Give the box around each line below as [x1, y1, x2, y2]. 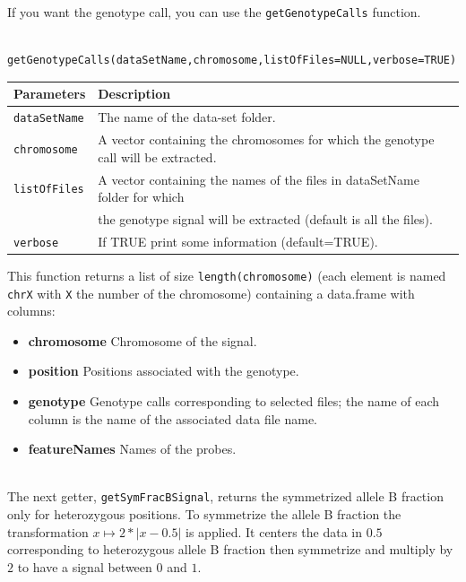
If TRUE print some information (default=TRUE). [98, 231, 378, 250]
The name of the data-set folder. [98, 108, 276, 126]
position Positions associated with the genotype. [28, 361, 299, 380]
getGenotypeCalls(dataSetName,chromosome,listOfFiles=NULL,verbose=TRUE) [7, 54, 457, 67]
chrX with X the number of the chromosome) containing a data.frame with [7, 283, 415, 302]
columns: [7, 301, 56, 320]
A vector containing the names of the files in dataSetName [98, 169, 419, 188]
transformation [7, 522, 89, 541]
